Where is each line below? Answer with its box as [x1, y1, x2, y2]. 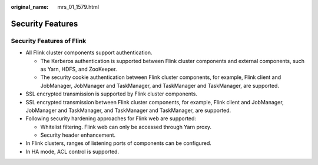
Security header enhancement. [40, 131, 116, 138]
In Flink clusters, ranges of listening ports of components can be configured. [25, 140, 212, 147]
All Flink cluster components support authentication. [25, 49, 153, 56]
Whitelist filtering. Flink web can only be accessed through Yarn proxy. [40, 123, 212, 130]
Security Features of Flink [11, 37, 87, 45]
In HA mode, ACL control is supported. [25, 148, 120, 155]
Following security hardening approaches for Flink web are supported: [25, 115, 197, 122]
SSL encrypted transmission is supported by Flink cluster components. [25, 90, 197, 97]
